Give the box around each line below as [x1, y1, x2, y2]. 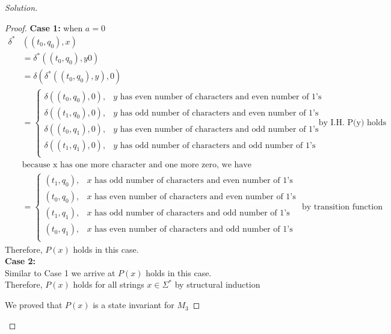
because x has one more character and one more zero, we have [22, 160, 251, 169]
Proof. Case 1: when [5, 21, 83, 34]
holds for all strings [73, 278, 144, 291]
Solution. [5, 1, 38, 13]
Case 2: [5, 255, 36, 267]
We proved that [5, 298, 63, 311]
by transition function [302, 202, 383, 211]
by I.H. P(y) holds [318, 119, 386, 128]
